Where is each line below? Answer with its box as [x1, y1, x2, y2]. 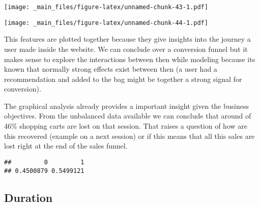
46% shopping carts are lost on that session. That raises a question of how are [4, 121, 247, 131]
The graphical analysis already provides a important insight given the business [4, 100, 249, 111]
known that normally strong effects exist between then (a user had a [4, 64, 217, 74]
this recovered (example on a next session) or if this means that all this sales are [4, 130, 255, 141]
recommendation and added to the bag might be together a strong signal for [4, 73, 242, 84]
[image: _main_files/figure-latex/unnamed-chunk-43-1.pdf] [4, 4, 208, 11]
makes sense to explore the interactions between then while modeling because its [4, 53, 255, 64]
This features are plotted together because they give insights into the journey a [4, 34, 251, 44]
